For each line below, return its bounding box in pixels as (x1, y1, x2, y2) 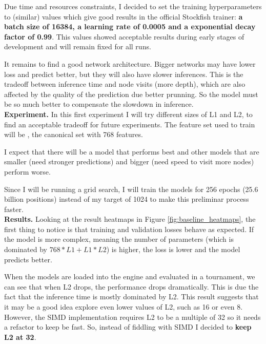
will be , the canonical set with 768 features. (4, 129, 143, 140)
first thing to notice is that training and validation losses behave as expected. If (4, 223, 254, 234)
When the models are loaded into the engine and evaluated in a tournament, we (4, 271, 255, 282)
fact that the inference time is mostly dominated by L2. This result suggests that (4, 291, 259, 302)
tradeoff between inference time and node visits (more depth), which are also (4, 79, 245, 89)
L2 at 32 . (4, 331, 36, 342)
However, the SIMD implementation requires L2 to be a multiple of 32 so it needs (4, 311, 261, 322)
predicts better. (4, 254, 52, 264)
